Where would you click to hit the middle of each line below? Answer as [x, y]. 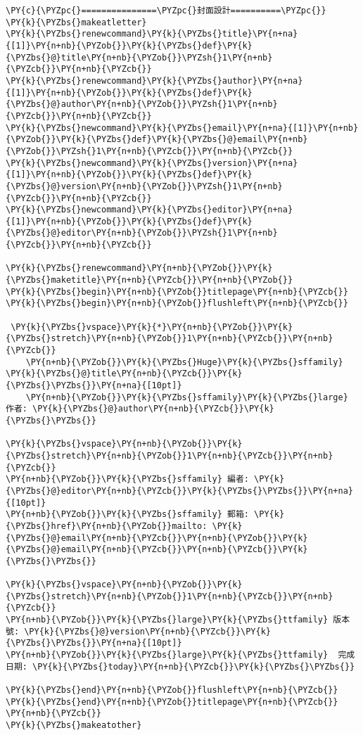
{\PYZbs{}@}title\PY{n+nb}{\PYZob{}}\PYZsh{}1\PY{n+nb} [139, 57]
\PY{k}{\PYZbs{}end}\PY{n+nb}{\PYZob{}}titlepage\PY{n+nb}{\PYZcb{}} [172, 702]
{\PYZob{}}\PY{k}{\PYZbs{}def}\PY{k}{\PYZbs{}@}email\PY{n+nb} [157, 140]
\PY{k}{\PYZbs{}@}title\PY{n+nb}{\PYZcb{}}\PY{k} [124, 374]
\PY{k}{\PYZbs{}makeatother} [74, 726]
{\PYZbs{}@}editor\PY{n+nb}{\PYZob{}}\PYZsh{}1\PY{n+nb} [142, 233]
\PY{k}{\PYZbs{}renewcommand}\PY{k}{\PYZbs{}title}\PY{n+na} [152, 34]
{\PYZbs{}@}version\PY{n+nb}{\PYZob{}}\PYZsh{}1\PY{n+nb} [144, 186]
